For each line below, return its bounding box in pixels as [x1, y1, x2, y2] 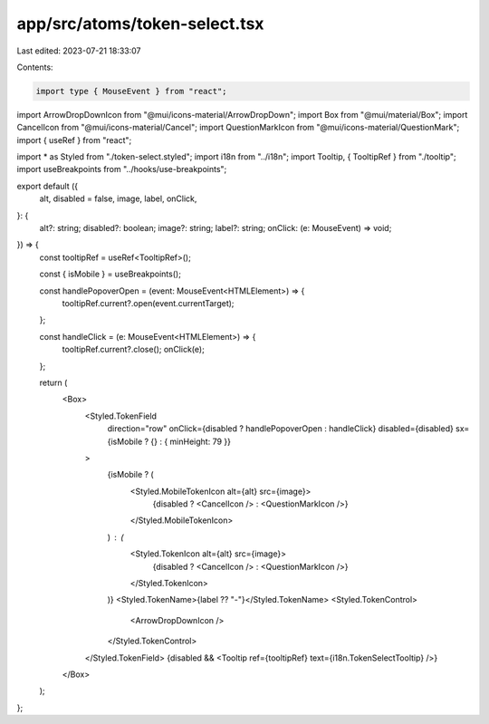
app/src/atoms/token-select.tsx [16, 14, 264, 34]
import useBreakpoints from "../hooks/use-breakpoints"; [16, 164, 227, 175]
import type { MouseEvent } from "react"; [35, 86, 227, 96]
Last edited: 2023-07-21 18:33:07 [16, 45, 141, 56]
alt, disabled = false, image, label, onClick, [39, 193, 197, 204]
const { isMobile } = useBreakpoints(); [39, 268, 181, 280]
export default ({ [16, 180, 79, 191]
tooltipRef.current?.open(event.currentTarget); [62, 297, 235, 308]
